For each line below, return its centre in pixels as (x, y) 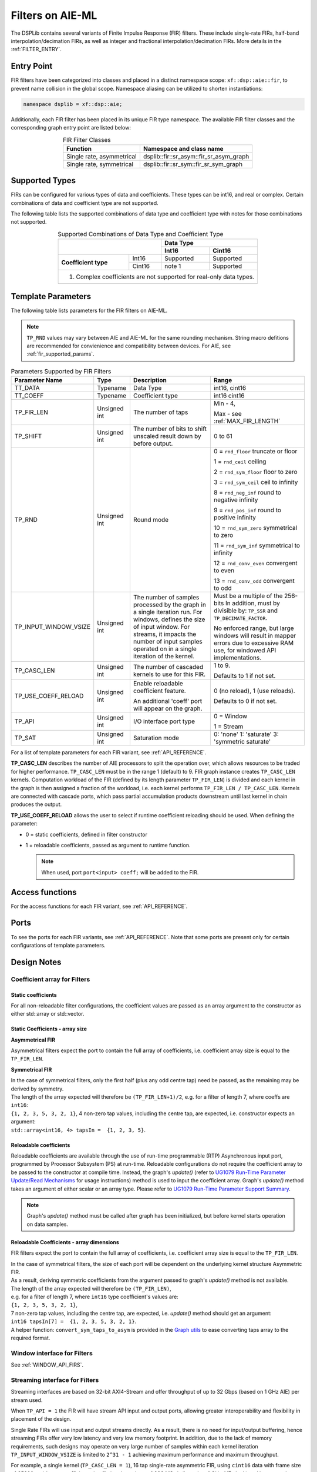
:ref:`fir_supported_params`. (60, 354)
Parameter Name (38, 380)
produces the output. (36, 804)
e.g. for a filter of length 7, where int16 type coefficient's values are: (95, 1297)
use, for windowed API (245, 651)
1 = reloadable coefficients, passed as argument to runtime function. (108, 845)
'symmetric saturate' (242, 742)
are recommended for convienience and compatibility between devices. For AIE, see (129, 346)
